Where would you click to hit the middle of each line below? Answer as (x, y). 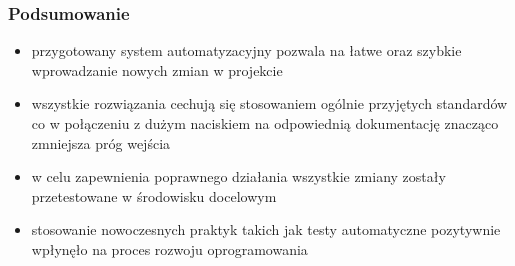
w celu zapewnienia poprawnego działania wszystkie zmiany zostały (238, 176)
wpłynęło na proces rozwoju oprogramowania (169, 248)
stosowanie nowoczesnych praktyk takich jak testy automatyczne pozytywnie (266, 229)
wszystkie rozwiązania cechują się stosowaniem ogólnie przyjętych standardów (269, 103)
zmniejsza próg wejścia (101, 142)
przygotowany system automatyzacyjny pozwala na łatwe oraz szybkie (246, 50)
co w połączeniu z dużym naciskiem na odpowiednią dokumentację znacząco (265, 123)
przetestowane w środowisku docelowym (154, 195)
